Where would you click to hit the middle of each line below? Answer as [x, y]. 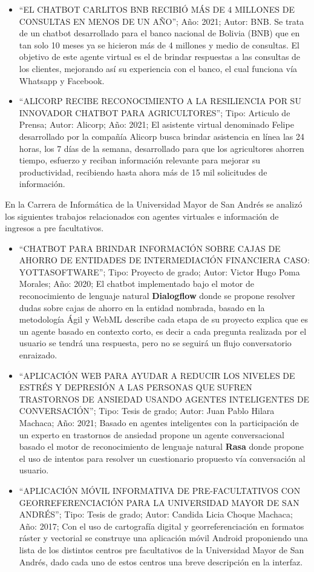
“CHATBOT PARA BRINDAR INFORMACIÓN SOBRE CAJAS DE [150, 248]
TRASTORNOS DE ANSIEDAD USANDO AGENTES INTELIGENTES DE [164, 399]
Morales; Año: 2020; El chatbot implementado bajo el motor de [136, 284]
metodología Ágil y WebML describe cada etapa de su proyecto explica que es [164, 319]
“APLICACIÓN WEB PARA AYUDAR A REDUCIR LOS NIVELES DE [157, 375]
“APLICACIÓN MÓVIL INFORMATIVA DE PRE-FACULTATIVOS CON [160, 490]
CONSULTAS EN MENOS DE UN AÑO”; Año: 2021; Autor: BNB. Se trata [162, 21]
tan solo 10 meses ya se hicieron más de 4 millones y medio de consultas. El [159, 44]
